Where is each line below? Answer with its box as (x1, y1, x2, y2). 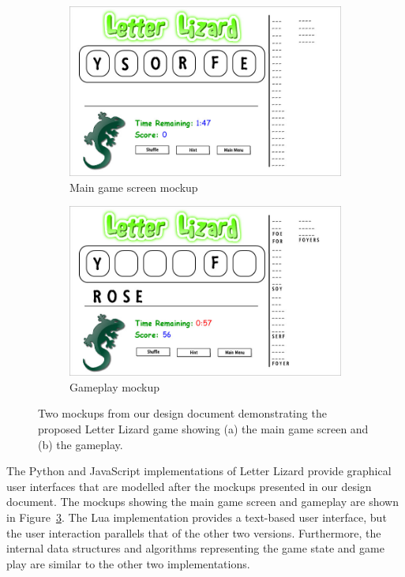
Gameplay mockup (69, 378, 160, 395)
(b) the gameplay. (38, 436, 123, 452)
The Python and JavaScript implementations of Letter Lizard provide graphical (6, 463, 392, 479)
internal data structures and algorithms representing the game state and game (6, 540, 384, 556)
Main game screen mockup (69, 178, 198, 195)
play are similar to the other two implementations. (6, 555, 250, 571)
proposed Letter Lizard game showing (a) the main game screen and (38, 420, 369, 436)
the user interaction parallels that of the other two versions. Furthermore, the (6, 524, 381, 541)
